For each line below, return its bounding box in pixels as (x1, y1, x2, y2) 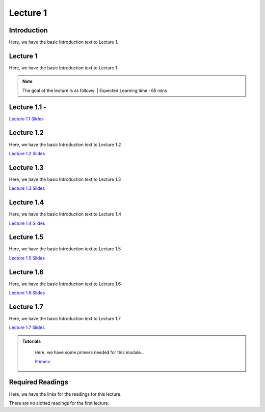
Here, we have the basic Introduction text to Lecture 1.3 (9, 176, 121, 182)
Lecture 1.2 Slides (9, 150, 45, 156)
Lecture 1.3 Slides (9, 185, 45, 191)
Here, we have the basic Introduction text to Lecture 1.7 (9, 316, 121, 322)
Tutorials (22, 338, 41, 344)
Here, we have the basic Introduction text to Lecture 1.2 (9, 142, 121, 147)
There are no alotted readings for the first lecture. (9, 400, 109, 406)
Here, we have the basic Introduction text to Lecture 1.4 (9, 211, 121, 217)
